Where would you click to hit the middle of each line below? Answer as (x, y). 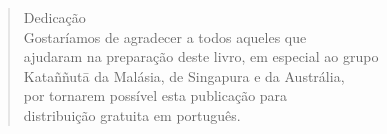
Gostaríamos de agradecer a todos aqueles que (165, 36)
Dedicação (54, 17)
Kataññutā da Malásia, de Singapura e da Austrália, (184, 75)
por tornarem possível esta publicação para (155, 95)
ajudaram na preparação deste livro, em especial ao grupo (201, 56)
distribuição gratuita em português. (132, 114)
